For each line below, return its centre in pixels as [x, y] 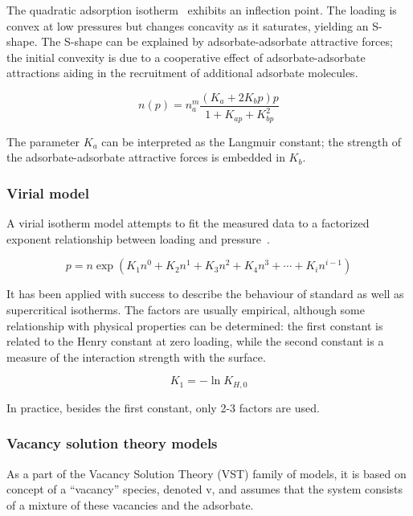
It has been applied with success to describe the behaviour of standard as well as [205, 294]
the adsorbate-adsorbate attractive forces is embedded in [146, 157]
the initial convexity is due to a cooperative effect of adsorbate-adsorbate [186, 57]
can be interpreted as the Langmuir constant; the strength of [251, 141]
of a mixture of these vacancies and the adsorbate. [130, 504]
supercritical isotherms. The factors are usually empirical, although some [186, 310]
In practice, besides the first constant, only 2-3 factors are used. [163, 407]
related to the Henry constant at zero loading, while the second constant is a [195, 341]
